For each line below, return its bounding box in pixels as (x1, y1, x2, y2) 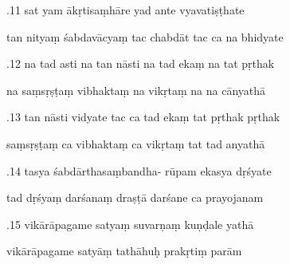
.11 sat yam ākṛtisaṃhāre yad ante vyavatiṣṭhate (6, 2, 245, 18)
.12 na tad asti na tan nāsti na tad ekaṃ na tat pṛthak (6, 55, 275, 72)
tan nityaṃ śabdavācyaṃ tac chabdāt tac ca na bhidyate (6, 28, 284, 45)
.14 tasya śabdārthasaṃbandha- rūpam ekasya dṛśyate (6, 162, 272, 179)
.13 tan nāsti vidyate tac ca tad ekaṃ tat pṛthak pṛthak (6, 108, 280, 125)
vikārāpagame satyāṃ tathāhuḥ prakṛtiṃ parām (6, 242, 242, 259)
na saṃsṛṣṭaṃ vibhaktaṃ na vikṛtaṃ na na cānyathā (6, 81, 266, 98)
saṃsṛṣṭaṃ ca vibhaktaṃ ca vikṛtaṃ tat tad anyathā (6, 135, 265, 152)
